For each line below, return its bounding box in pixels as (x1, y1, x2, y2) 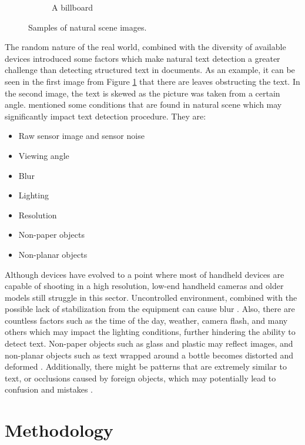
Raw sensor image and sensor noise (18, 129, 145, 142)
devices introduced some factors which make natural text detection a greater (5, 52, 280, 64)
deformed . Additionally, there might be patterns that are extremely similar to (5, 360, 287, 373)
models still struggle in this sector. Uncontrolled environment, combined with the (5, 291, 297, 303)
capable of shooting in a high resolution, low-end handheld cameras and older (5, 280, 284, 292)
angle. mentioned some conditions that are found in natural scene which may (5, 98, 282, 111)
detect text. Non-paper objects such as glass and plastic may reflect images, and (5, 337, 293, 350)
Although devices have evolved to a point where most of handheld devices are (5, 268, 284, 280)
